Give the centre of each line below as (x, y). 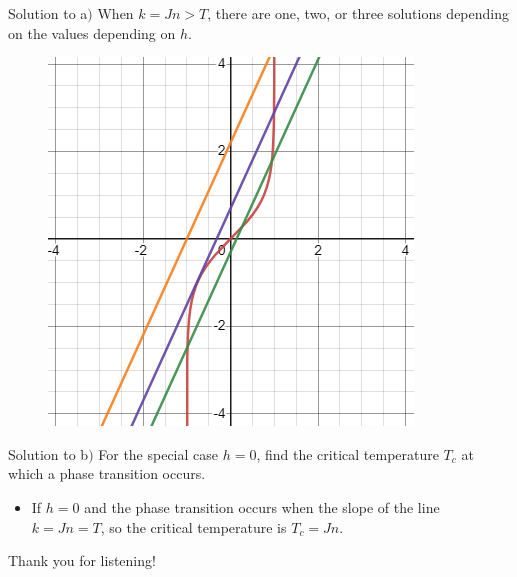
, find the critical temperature (347, 453)
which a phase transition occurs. (107, 473)
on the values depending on (92, 32)
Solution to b (48, 453)
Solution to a (48, 13)
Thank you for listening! (82, 560)
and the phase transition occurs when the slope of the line (262, 506)
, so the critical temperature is (193, 526)
